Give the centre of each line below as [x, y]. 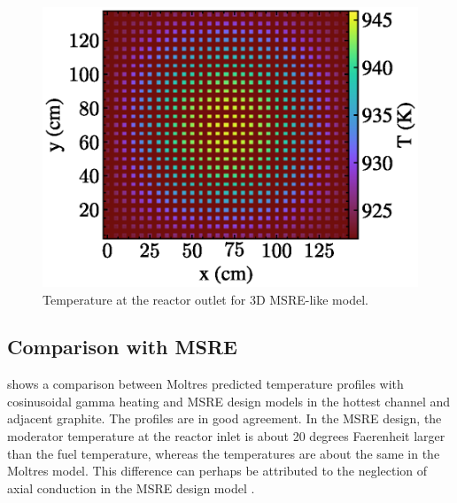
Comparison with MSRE [122, 347]
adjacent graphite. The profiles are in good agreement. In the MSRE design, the [225, 418]
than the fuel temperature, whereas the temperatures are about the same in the [224, 453]
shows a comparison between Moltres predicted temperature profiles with [205, 384]
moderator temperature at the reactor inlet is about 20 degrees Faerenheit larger [226, 436]
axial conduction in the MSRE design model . [131, 488]
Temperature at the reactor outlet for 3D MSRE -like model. [205, 299]
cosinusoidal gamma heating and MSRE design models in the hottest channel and [229, 401]
